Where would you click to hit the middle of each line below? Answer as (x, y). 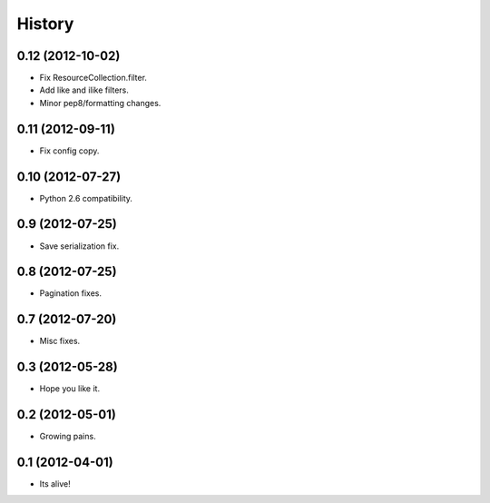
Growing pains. (68, 437)
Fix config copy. (69, 151)
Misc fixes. (60, 341)
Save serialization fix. (79, 246)
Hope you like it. (69, 389)
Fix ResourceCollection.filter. (93, 78)
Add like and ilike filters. (84, 90)
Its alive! (55, 484)
